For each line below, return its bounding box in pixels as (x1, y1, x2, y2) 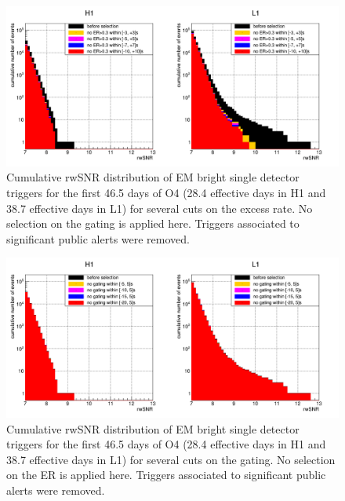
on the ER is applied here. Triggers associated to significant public (6, 466, 326, 483)
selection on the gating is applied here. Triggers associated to (6, 215, 300, 232)
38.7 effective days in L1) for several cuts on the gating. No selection (6, 451, 336, 467)
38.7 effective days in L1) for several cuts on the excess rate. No (6, 199, 313, 216)
